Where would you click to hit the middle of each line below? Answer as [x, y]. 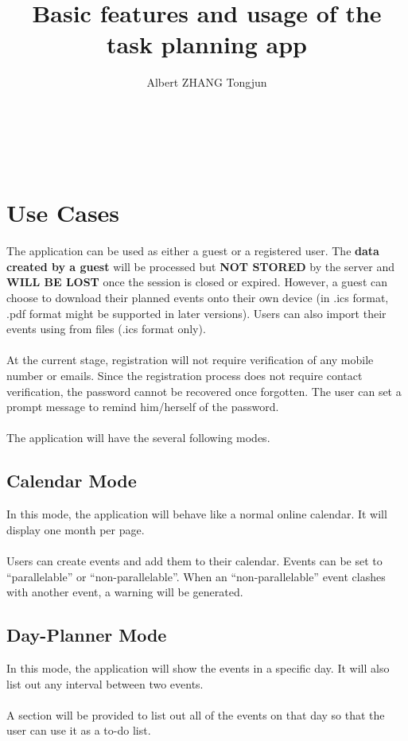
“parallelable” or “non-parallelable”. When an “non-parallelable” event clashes [196, 576]
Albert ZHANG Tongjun [207, 82]
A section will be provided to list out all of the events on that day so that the [196, 714]
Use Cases [63, 213]
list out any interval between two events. [105, 683]
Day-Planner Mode [87, 635]
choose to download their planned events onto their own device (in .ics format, [198, 297]
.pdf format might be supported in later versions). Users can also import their [196, 313]
